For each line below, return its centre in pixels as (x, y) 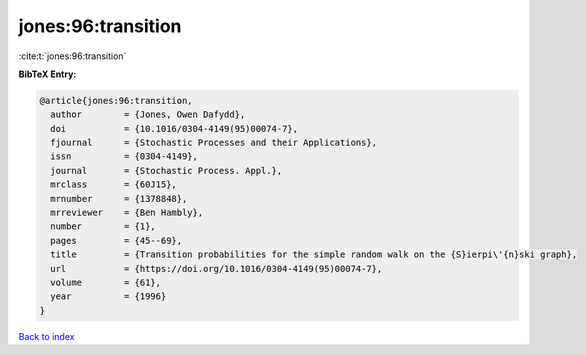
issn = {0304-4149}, (124, 156)
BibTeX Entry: (47, 74)
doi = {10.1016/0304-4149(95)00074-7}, (174, 128)
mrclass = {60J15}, (113, 184)
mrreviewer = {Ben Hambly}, (127, 213)
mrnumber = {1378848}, (119, 198)
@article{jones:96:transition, (116, 100)
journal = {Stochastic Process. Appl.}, (166, 170)
